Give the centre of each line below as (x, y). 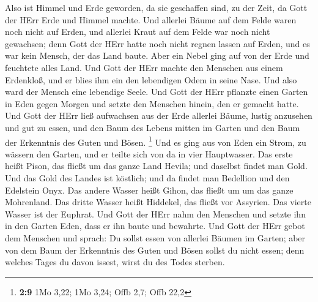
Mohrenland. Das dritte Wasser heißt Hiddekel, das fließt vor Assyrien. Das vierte (158, 202)
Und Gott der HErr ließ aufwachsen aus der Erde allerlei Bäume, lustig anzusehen (159, 115)
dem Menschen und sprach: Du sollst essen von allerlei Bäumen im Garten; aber (155, 237)
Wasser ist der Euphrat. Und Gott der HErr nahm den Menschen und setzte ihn (155, 213)
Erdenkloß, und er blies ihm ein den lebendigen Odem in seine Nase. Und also (151, 79)
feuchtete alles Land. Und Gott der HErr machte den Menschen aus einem (144, 67)
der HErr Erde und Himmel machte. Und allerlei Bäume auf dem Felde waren (151, 19)
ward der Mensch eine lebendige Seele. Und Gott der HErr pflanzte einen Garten (157, 92)
